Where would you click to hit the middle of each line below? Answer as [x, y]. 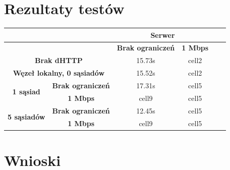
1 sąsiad [26, 92]
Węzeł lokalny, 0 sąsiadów [59, 73]
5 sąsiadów [26, 117]
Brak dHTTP [59, 60]
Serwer [163, 35]
